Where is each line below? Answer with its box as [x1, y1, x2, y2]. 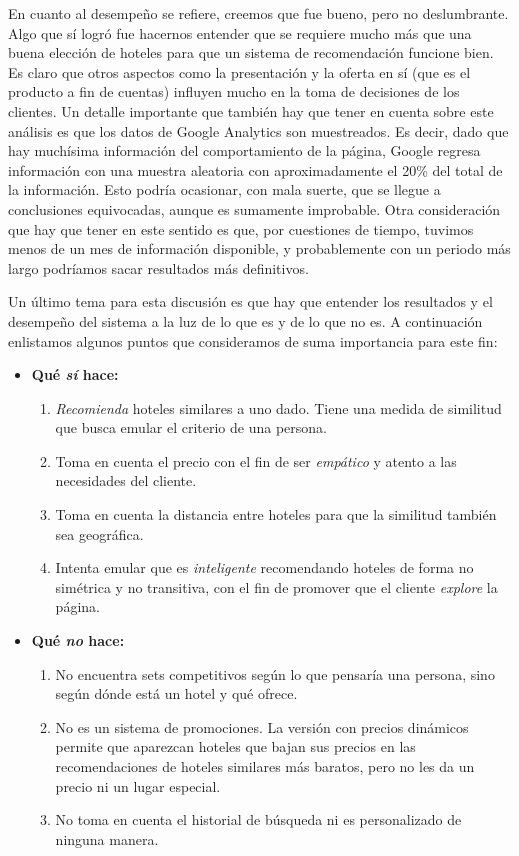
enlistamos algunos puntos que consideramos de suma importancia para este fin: [8, 330, 498, 351]
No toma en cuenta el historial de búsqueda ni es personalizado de [55, 809, 462, 830]
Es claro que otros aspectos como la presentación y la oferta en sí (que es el [8, 61, 471, 82]
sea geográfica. [55, 523, 144, 544]
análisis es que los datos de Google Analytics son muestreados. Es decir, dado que [8, 120, 509, 141]
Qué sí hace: [31, 364, 119, 385]
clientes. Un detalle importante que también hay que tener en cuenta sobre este [8, 100, 494, 121]
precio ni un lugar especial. [55, 775, 221, 796]
